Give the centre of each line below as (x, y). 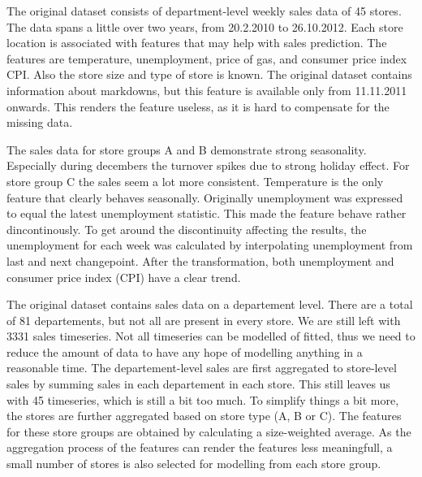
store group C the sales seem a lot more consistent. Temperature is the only (195, 181)
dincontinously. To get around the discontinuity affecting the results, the (187, 229)
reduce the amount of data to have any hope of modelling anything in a (185, 351)
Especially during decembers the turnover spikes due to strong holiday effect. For (208, 165)
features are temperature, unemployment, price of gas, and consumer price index (207, 58)
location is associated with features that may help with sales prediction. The (197, 43)
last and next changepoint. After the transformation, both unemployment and (200, 260)
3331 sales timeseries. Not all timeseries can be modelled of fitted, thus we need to (211, 336)
